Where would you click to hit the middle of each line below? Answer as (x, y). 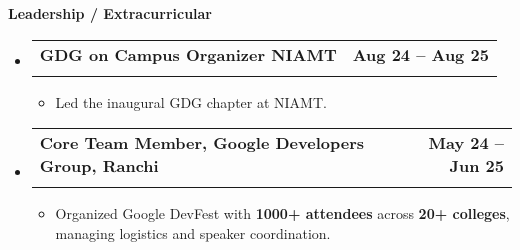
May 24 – (466, 143)
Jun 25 (476, 166)
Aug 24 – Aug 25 (420, 54)
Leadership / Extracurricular (110, 13)
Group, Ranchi (99, 166)
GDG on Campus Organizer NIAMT (188, 54)
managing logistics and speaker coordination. (193, 232)
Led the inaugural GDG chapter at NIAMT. (191, 101)
